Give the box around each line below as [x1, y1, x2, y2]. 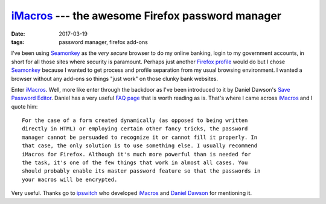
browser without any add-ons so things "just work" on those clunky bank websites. [11, 75, 219, 82]
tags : [11, 38, 25, 45]
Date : [11, 30, 25, 37]
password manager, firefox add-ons [59, 38, 148, 45]
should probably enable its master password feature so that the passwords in [22, 168, 261, 174]
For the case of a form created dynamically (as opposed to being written [22, 117, 248, 124]
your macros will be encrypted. [22, 176, 118, 183]
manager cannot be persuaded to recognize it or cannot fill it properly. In [22, 133, 258, 141]
